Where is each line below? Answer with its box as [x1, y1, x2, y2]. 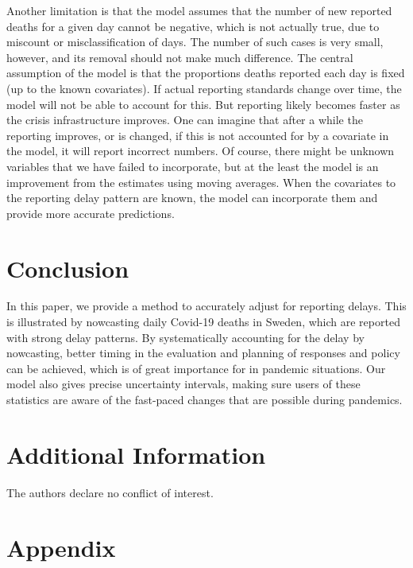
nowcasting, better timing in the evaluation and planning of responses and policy [6, 344, 400, 361]
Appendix [6, 531, 116, 563]
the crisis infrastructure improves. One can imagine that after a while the [6, 111, 363, 128]
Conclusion [6, 251, 129, 284]
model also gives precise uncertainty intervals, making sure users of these [6, 375, 361, 392]
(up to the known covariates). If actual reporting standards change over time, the [6, 80, 402, 96]
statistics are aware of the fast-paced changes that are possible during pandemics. [6, 391, 403, 407]
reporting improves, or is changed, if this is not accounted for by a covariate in [6, 126, 389, 143]
